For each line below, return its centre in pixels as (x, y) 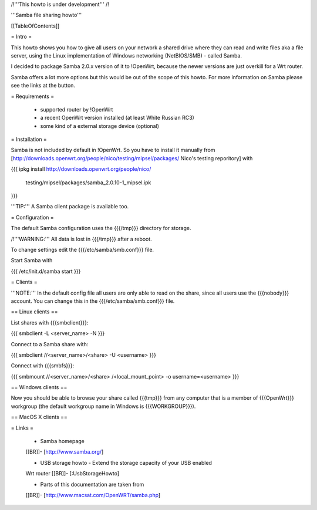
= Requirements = (33, 96)
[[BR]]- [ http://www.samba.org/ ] (65, 452)
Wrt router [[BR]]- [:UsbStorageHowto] (72, 474)
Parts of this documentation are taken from (92, 484)
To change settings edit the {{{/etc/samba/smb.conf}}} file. (82, 249)
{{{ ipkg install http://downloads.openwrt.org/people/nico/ (81, 169)
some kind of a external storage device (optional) (100, 126)
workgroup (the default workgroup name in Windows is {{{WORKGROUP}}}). (103, 406)
